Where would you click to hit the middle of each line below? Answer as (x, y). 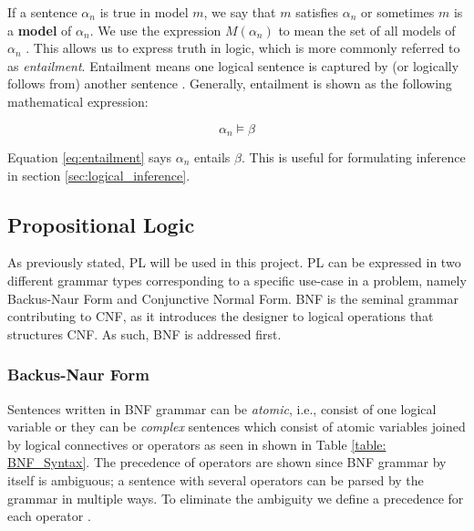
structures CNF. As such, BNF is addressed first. (144, 333)
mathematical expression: (78, 101)
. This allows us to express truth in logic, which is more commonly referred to (243, 48)
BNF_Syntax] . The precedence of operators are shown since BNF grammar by (227, 462)
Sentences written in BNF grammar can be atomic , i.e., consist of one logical (222, 408)
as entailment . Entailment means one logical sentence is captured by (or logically (233, 65)
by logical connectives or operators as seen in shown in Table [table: (197, 444)
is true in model (144, 12)
